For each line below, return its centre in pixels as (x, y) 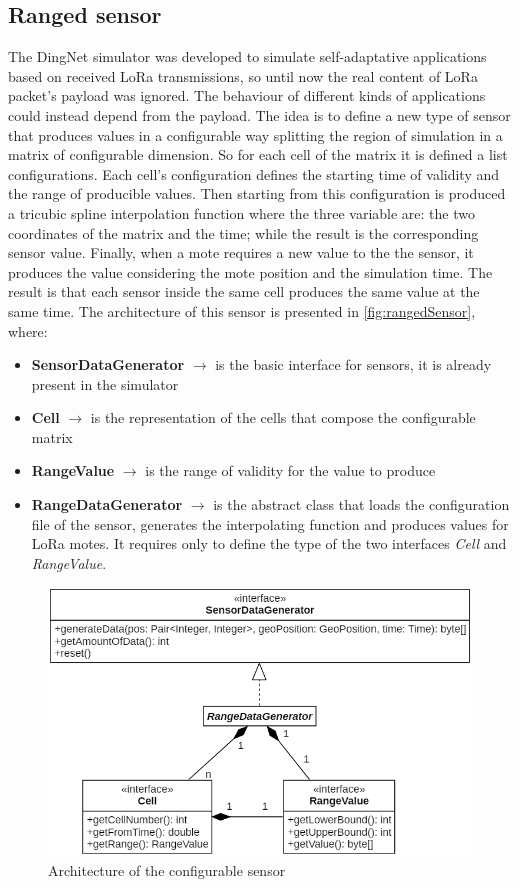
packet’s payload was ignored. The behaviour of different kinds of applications (247, 95)
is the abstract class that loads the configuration (361, 504)
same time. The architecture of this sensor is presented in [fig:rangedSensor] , (242, 310)
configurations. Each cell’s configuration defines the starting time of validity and (254, 173)
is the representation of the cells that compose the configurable (283, 417)
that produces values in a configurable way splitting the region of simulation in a (255, 134)
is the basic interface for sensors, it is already (353, 364)
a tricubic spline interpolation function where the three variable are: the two (241, 212)
